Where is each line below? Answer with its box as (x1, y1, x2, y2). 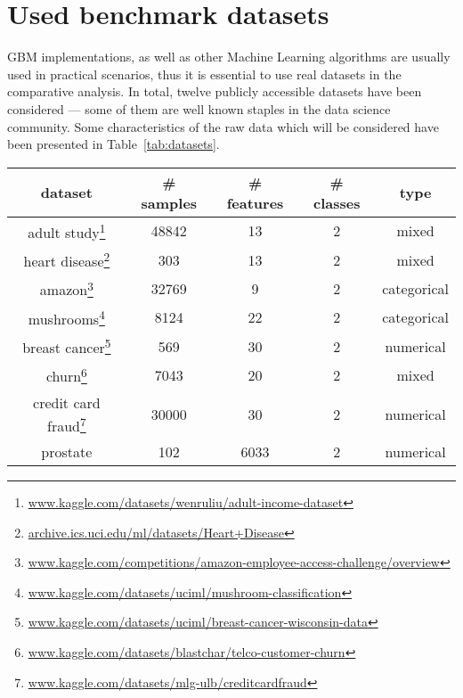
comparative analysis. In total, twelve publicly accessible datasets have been (7, 82, 422, 101)
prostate (41, 440, 93, 462)
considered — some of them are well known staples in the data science (7, 99, 391, 118)
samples (141, 192, 198, 213)
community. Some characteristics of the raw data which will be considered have (7, 117, 439, 135)
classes (313, 192, 361, 213)
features (226, 192, 284, 213)
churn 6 (45, 363, 87, 387)
